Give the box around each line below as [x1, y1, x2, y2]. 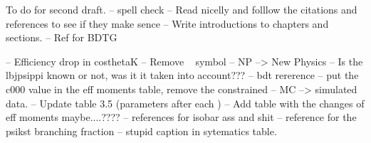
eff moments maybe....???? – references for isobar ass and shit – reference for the [6, 110, 357, 125]
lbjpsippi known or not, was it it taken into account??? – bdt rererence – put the [6, 68, 359, 83]
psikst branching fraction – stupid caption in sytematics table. [6, 123, 277, 138]
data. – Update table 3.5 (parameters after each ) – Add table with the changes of [6, 95, 365, 110]
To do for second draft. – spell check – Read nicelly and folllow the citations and [6, 2, 357, 16]
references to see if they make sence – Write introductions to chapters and [6, 16, 329, 31]
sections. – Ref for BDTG [6, 30, 117, 45]
